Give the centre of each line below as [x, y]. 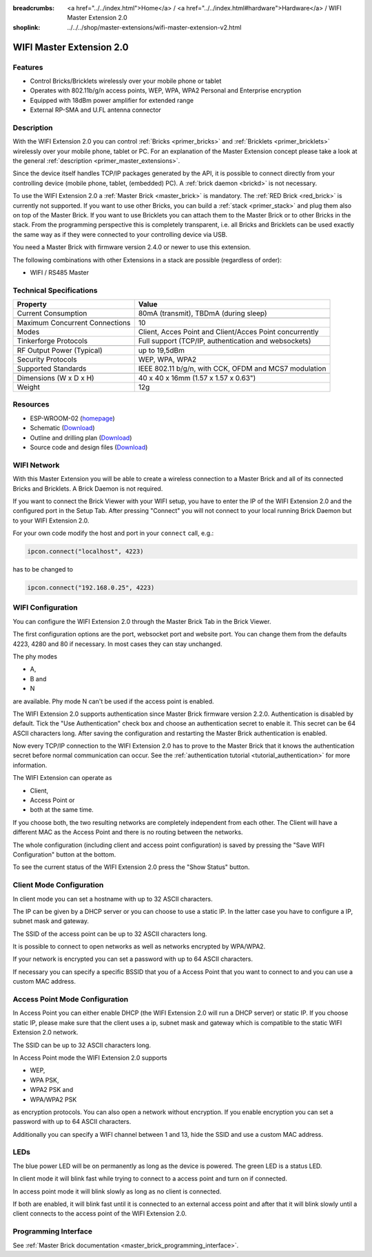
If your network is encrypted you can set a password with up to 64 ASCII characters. [133, 959]
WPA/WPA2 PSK [53, 1099]
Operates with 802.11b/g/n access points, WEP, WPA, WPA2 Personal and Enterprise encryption [166, 90]
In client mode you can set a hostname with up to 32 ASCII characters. [113, 899]
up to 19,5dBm [162, 351]
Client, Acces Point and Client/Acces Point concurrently [229, 332]
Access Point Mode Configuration [71, 1000]
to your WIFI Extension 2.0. [51, 520]
